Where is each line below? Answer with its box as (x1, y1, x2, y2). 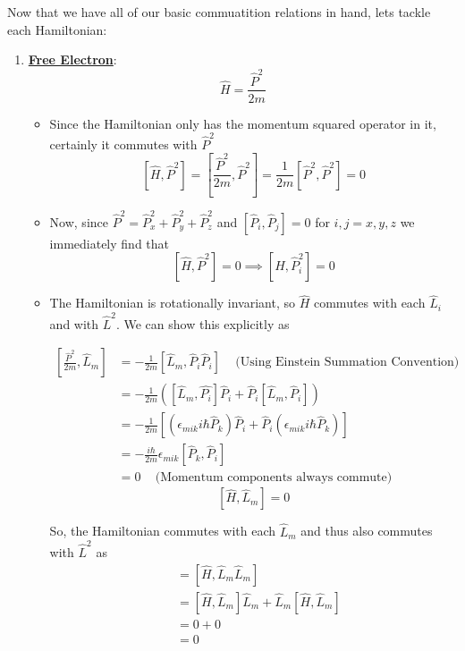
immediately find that (49, 233, 169, 252)
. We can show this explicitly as (115, 314, 290, 333)
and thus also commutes (300, 521, 433, 540)
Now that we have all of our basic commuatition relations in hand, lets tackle (7, 3, 431, 21)
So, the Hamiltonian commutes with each (49, 521, 276, 540)
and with (49, 314, 99, 333)
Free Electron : (28, 50, 117, 69)
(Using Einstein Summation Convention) (235, 356, 460, 369)
